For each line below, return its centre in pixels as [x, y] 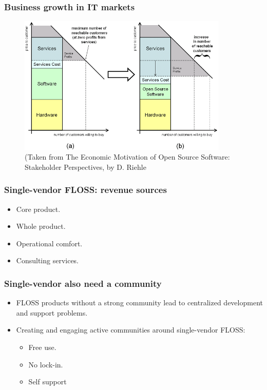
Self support [47, 382]
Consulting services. [47, 260]
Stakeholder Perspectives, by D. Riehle [85, 167]
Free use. [42, 347]
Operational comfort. [49, 243]
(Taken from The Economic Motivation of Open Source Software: [127, 157]
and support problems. [52, 312]
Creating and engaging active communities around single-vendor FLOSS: [131, 330]
